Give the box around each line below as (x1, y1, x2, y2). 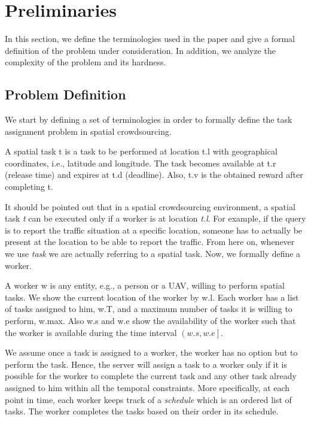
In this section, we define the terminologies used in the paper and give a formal (5, 32, 295, 45)
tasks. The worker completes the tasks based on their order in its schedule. (5, 405, 279, 417)
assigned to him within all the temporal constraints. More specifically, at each (5, 381, 290, 393)
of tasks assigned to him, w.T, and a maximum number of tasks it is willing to (5, 302, 292, 315)
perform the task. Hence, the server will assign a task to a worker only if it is (5, 358, 287, 370)
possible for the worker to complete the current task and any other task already (5, 369, 297, 382)
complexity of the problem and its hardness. (5, 56, 166, 68)
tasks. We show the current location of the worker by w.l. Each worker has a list (5, 290, 299, 303)
